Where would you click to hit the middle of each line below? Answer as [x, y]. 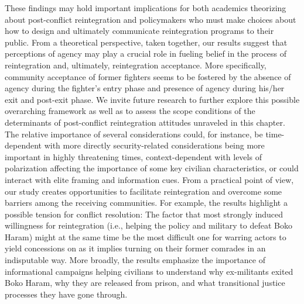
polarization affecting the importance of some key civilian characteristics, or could [152, 168]
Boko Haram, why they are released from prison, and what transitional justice [145, 283]
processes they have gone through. [66, 294]
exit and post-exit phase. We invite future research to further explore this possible [152, 99]
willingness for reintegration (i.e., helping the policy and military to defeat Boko [148, 225]
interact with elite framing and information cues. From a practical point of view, [149, 179]
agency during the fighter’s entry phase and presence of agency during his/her [145, 88]
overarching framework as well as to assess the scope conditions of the [130, 111]
